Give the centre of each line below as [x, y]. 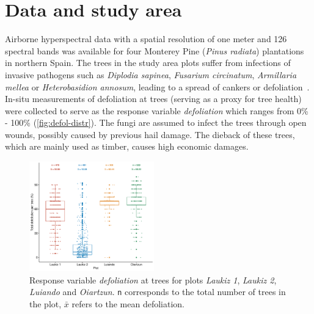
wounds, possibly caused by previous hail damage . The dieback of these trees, [150, 134]
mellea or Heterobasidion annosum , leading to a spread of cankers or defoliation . [157, 86]
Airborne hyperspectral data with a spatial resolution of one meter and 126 [146, 39]
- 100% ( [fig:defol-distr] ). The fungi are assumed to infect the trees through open [156, 122]
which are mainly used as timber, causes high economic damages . [127, 146]
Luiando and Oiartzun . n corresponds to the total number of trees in [158, 292]
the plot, [46, 303]
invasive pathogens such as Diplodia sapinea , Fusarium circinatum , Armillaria [151, 74]
